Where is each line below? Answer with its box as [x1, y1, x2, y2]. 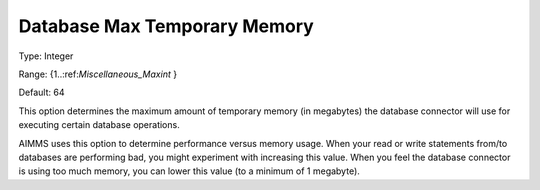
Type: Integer [18, 50, 74, 62]
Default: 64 [18, 86, 65, 99]
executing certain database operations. [18, 119, 180, 131]
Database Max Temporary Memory [18, 15, 314, 37]
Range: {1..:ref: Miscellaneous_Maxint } [18, 68, 178, 80]
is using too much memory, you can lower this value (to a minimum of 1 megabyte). [18, 165, 360, 177]
